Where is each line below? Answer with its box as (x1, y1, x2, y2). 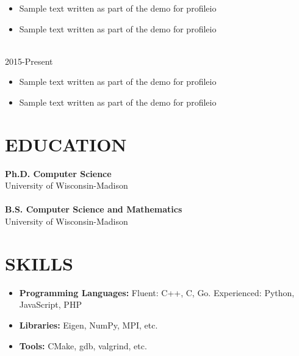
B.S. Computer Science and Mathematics (5, 203, 182, 216)
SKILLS (5, 250, 73, 275)
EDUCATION (5, 131, 127, 156)
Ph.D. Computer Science (5, 167, 112, 180)
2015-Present (5, 54, 53, 67)
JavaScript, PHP (19, 298, 82, 311)
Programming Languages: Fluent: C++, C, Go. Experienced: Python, (19, 286, 295, 299)
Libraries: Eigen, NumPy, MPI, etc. (19, 318, 158, 331)
